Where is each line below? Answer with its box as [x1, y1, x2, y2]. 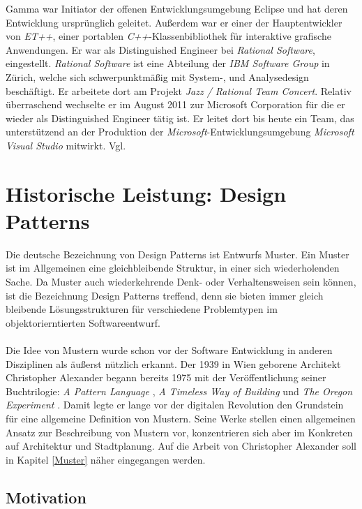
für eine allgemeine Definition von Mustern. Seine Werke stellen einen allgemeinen [6, 411, 356, 425]
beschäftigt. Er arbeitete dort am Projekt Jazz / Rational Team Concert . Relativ [6, 83, 352, 98]
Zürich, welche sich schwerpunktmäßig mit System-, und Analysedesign [6, 69, 309, 84]
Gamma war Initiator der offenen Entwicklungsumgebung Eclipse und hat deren [6, 1, 348, 15]
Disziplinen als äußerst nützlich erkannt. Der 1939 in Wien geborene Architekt [6, 356, 341, 371]
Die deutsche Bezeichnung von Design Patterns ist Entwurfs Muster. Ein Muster [6, 246, 349, 261]
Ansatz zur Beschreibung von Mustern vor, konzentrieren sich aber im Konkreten [6, 425, 353, 439]
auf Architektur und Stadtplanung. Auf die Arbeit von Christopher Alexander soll [6, 438, 356, 453]
